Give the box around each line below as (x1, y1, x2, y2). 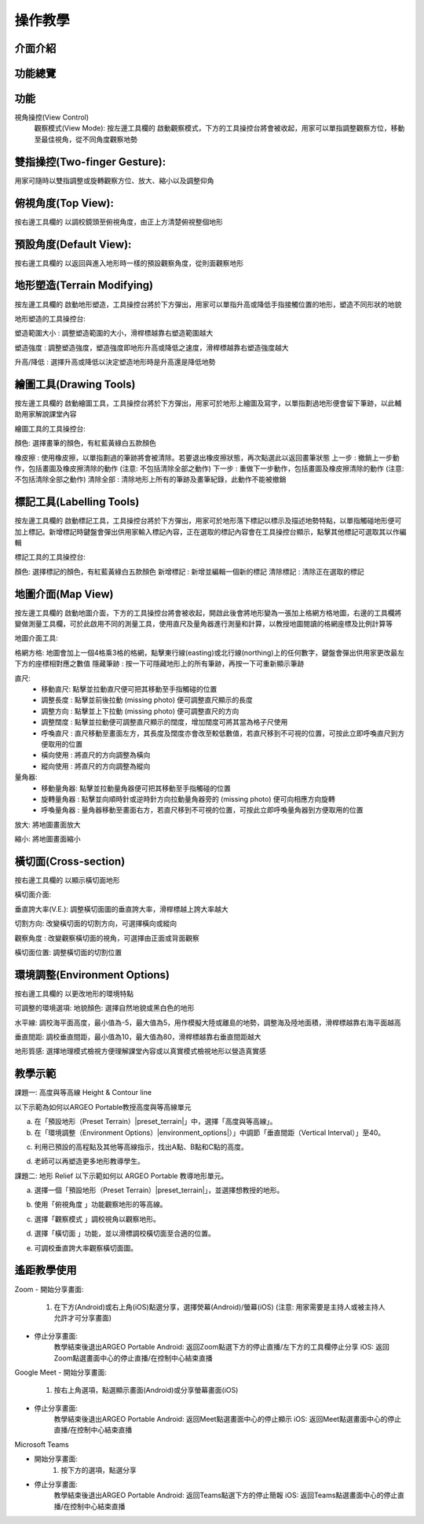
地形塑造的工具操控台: (14, 314, 86, 323)
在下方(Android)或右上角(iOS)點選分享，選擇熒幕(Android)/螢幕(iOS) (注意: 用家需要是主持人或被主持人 (53, 1302, 386, 1312)
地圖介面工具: (14, 633, 59, 643)
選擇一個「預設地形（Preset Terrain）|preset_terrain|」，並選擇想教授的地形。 (34, 1185, 284, 1195)
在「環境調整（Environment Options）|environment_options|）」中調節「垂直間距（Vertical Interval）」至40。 (34, 1128, 386, 1137)
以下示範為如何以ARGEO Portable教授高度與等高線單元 (14, 1102, 192, 1111)
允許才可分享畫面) (53, 1313, 112, 1323)
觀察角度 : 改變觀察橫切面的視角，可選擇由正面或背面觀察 (14, 933, 199, 942)
